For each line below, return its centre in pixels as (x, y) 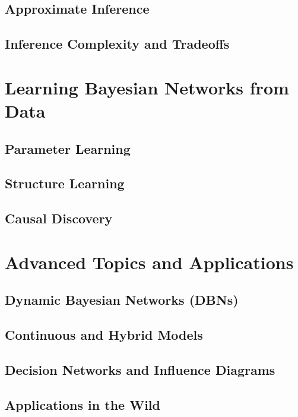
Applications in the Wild (83, 404)
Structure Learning (65, 183)
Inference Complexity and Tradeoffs (117, 44)
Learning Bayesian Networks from (147, 87)
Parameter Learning (68, 148)
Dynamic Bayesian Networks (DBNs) (122, 300)
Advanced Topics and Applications (149, 262)
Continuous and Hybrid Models (104, 335)
